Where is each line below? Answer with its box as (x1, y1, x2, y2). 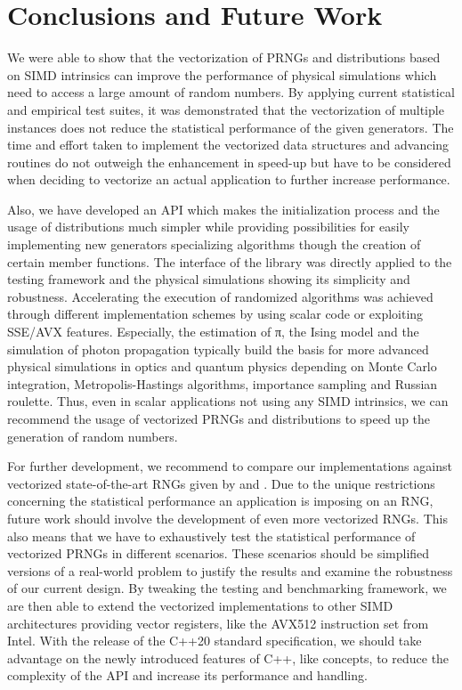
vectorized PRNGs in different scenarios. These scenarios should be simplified (7, 544, 430, 563)
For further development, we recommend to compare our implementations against (7, 457, 452, 475)
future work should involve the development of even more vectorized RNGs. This (7, 508, 448, 527)
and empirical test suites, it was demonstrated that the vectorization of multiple (7, 100, 444, 118)
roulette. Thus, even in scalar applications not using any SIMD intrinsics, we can (7, 392, 449, 410)
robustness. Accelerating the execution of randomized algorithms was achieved (7, 287, 434, 305)
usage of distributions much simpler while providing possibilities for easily (7, 217, 409, 236)
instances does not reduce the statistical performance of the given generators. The (7, 118, 454, 136)
